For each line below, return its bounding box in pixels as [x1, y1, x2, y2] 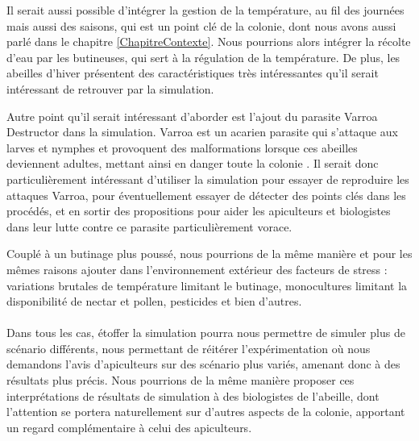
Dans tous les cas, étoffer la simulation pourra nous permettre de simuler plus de [6, 324, 405, 341]
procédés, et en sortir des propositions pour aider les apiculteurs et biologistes [6, 202, 391, 219]
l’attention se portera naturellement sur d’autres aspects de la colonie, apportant [6, 403, 405, 420]
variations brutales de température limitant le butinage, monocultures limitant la [6, 277, 408, 293]
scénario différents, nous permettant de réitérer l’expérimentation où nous [6, 339, 371, 356]
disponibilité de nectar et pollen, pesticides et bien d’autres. [6, 293, 302, 310]
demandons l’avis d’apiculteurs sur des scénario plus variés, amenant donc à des [6, 356, 400, 372]
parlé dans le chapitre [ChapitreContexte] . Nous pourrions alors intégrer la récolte [6, 33, 411, 50]
